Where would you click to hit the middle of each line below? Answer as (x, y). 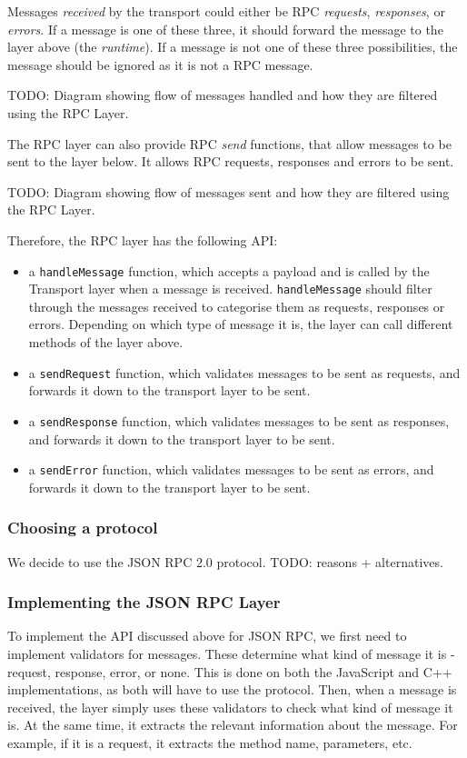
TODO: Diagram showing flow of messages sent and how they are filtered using (229, 191)
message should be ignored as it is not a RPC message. (160, 64)
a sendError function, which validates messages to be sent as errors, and (231, 469)
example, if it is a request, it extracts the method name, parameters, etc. (210, 742)
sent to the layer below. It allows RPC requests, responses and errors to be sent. (231, 161)
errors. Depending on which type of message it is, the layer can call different (241, 324)
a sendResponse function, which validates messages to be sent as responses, (239, 420)
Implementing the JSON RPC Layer (144, 602)
